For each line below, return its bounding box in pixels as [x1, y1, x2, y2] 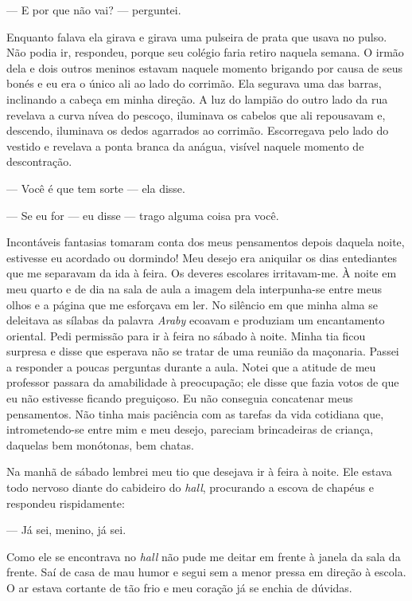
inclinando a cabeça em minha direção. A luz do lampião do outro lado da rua [6, 90, 388, 107]
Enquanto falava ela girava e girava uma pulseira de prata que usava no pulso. [6, 28, 387, 45]
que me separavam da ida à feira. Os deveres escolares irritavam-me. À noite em [6, 265, 397, 281]
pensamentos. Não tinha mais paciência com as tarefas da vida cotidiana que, [6, 405, 384, 422]
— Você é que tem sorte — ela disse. [6, 179, 185, 196]
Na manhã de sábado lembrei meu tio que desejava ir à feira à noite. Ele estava [6, 463, 392, 480]
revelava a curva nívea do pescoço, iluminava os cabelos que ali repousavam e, [6, 106, 386, 123]
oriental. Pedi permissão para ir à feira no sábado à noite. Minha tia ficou [6, 327, 366, 344]
